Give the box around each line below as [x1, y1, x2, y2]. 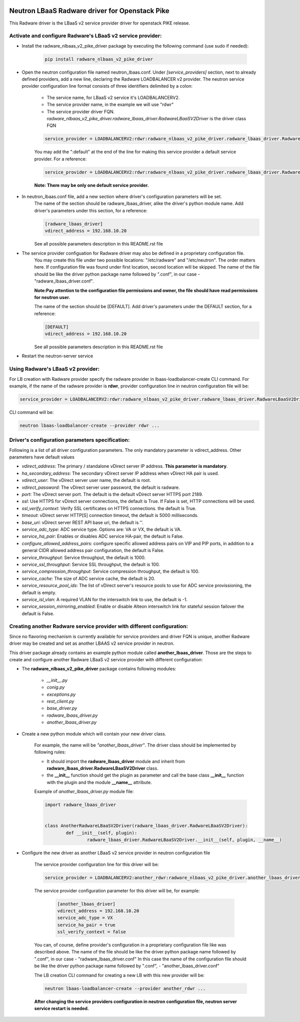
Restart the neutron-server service [21, 353, 93, 359]
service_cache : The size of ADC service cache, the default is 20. [21, 575, 155, 581]
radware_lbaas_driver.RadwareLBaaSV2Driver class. [46, 765, 158, 772]
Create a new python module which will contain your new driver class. [21, 730, 166, 736]
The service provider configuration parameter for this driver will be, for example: [34, 887, 200, 894]
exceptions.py [46, 691, 76, 697]
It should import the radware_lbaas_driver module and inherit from [46, 758, 185, 764]
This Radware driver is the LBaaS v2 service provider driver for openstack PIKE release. [9, 20, 190, 26]
